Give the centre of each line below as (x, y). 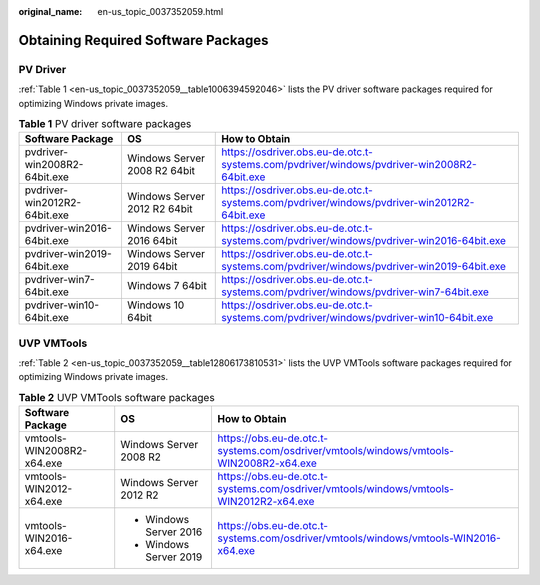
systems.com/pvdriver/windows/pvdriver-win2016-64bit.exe (364, 241)
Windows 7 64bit (166, 286)
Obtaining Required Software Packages (143, 40)
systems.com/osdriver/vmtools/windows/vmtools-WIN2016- (359, 538)
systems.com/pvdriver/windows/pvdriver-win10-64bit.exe (357, 318)
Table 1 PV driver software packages (105, 124)
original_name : (50, 11)
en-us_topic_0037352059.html (160, 11)
